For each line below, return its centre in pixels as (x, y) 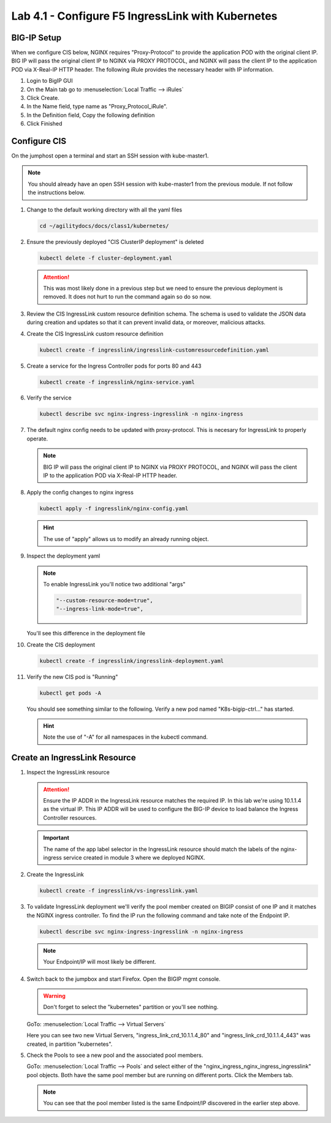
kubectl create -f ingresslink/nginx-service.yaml (117, 382)
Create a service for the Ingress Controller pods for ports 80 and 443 (114, 366)
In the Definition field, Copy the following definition (91, 115)
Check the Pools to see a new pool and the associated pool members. (115, 1055)
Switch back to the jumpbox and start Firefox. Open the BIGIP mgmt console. (124, 979)
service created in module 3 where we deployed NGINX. (134, 858)
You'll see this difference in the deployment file (86, 633)
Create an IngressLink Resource (74, 758)
